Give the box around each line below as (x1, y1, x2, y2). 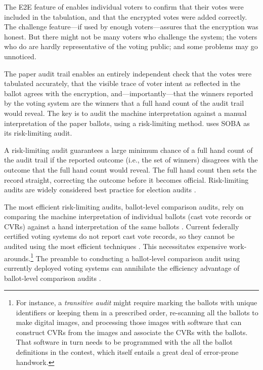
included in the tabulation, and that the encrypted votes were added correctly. (4, 11, 247, 22)
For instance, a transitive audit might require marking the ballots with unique (16, 297, 257, 308)
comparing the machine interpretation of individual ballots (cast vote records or (4, 211, 251, 222)
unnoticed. (4, 51, 36, 61)
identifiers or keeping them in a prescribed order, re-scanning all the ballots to (16, 307, 258, 317)
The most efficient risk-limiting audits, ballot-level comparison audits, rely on (4, 201, 244, 212)
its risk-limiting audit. (4, 128, 72, 138)
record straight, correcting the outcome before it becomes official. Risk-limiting (4, 174, 249, 185)
